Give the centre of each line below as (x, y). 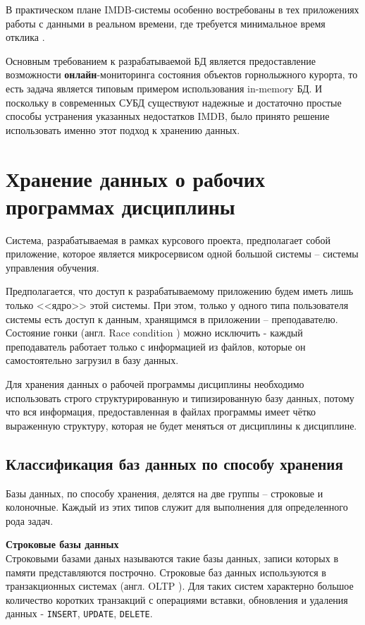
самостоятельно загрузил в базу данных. (92, 360)
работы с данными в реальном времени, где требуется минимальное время (166, 23)
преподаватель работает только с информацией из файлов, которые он (156, 346)
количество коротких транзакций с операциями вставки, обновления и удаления (177, 599)
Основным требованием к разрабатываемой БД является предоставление (161, 60)
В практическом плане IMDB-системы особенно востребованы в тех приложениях (182, 9)
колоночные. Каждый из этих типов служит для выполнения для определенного (177, 507)
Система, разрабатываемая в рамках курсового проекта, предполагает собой (168, 239)
